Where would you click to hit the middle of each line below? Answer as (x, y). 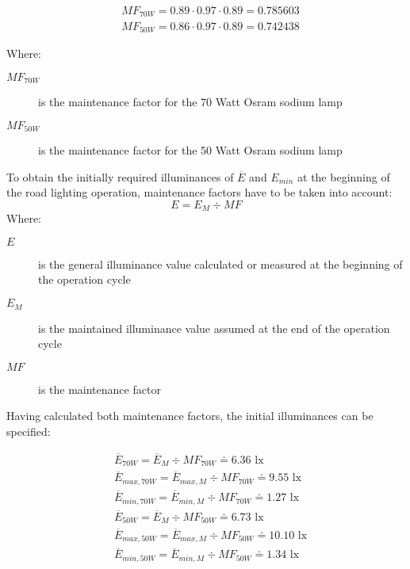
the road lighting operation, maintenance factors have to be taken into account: (199, 192)
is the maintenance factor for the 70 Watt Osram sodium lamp (190, 102)
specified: (29, 431)
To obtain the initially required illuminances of (120, 176)
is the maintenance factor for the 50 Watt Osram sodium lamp (190, 150)
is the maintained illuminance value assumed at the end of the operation (214, 328)
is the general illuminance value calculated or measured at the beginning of (220, 263)
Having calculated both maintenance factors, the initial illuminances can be (190, 416)
